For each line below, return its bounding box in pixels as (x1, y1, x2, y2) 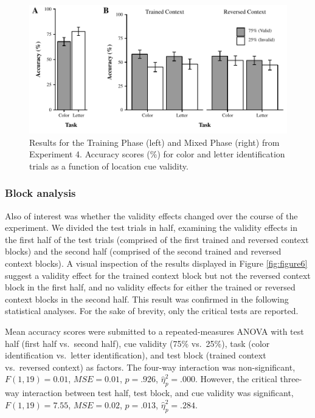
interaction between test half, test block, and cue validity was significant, (22, 386, 294, 399)
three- (280, 372, 302, 385)
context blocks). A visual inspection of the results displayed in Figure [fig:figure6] (5, 256, 308, 269)
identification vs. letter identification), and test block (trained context (5, 349, 266, 361)
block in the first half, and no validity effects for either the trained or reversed (5, 281, 296, 293)
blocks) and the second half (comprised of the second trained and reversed (5, 245, 282, 258)
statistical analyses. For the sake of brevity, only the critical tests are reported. (5, 304, 299, 317)
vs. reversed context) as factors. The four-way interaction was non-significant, (5, 360, 296, 373)
